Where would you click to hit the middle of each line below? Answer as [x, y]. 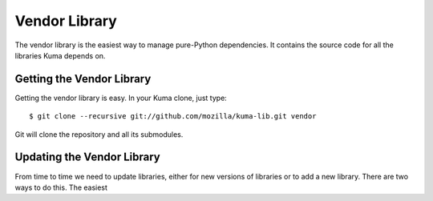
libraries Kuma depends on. [60, 55]
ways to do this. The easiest [61, 187]
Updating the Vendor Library [87, 157]
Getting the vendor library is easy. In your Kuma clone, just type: [121, 98]
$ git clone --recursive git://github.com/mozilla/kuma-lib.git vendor [173, 117]
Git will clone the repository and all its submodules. [99, 134]
